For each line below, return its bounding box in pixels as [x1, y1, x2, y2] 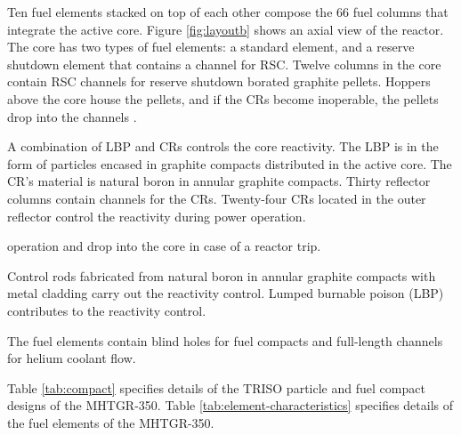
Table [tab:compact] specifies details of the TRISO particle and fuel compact [7, 378, 425, 397]
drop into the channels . [7, 107, 137, 125]
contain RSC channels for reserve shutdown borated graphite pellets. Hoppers [7, 72, 431, 91]
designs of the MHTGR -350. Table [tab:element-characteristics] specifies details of [7, 396, 454, 415]
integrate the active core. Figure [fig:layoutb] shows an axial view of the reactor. [7, 20, 444, 38]
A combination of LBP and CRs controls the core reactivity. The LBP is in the [7, 137, 439, 156]
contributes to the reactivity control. [7, 301, 206, 319]
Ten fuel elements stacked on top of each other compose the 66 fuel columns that [7, 3, 449, 20]
